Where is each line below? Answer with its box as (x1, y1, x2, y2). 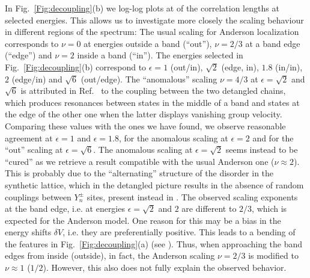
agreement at (5, 131, 53, 144)
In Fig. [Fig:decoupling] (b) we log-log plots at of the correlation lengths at (5, 2, 279, 14)
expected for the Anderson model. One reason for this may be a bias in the (5, 214, 281, 226)
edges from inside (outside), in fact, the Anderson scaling (5, 249, 215, 262)
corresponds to (5, 37, 59, 49)
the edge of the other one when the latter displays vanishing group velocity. (5, 108, 282, 120)
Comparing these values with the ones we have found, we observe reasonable (5, 119, 286, 132)
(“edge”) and (5, 49, 52, 61)
